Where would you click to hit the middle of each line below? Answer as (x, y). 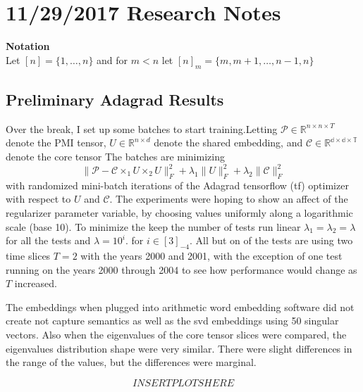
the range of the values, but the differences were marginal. (131, 362)
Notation (28, 46)
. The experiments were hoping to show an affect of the (229, 199)
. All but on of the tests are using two (271, 240)
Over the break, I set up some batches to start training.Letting (142, 128)
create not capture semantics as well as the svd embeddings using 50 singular (172, 321)
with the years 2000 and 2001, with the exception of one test (211, 255)
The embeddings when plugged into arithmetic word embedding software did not (180, 306)
